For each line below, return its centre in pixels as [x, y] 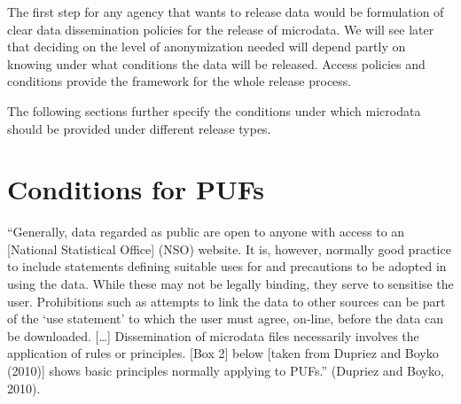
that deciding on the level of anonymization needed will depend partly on [207, 47]
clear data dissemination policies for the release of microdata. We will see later [221, 29]
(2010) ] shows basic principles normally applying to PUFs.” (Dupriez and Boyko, [226, 371]
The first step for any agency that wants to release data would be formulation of [226, 12]
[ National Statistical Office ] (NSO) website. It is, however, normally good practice [229, 249]
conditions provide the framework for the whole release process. [180, 81]
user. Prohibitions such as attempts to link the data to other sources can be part [227, 301]
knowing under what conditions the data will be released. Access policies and [216, 63]
